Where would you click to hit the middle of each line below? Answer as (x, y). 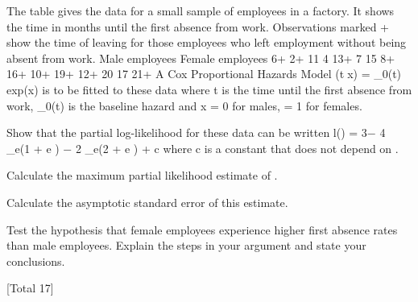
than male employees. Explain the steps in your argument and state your (186, 245)
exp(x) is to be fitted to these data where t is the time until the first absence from (209, 89)
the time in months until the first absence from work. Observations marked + (198, 26)
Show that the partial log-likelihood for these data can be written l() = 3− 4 (196, 132)
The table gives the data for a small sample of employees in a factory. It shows (201, 10)
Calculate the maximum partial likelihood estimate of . (142, 175)
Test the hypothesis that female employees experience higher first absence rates (202, 229)
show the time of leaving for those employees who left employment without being (207, 42)
